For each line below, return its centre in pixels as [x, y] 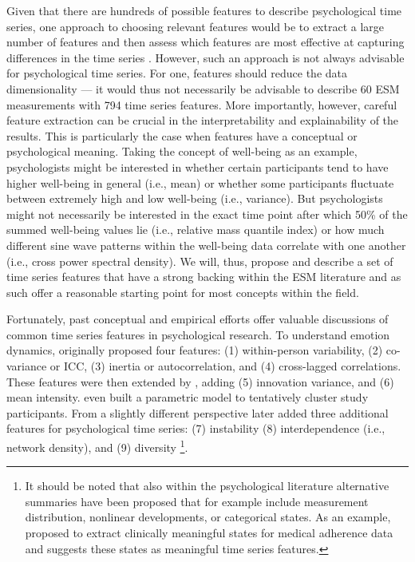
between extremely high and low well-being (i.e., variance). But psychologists [195, 198]
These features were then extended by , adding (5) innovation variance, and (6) [200, 381]
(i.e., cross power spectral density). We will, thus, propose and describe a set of [200, 261]
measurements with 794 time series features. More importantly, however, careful [202, 104]
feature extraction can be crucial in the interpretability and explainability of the [203, 120]
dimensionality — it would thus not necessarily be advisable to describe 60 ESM [203, 88]
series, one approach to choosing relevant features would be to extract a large [196, 26]
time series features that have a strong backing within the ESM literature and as [204, 277]
